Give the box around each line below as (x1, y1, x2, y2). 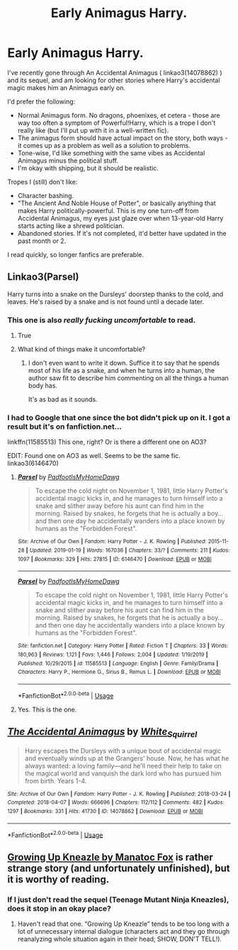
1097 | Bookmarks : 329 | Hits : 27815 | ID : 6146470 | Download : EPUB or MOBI (17, 555, 212, 562)
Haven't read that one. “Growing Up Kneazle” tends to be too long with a (17, 919, 230, 928)
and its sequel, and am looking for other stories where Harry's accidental (7, 76, 220, 84)
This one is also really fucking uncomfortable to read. (7, 315, 196, 324)
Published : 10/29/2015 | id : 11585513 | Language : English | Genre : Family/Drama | (17, 660, 219, 667)
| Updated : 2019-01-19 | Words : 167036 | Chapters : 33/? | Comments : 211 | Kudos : (25, 547, 230, 554)
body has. (28, 381, 58, 390)
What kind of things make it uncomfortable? (17, 345, 146, 354)
